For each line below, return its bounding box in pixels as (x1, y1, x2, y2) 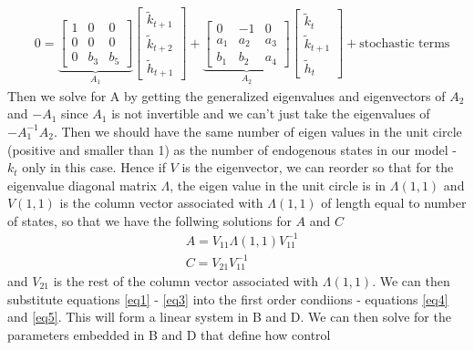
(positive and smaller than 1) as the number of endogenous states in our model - (7, 139, 457, 159)
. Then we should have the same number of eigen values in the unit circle (53, 121, 462, 140)
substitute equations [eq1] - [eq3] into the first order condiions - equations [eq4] (7, 289, 448, 308)
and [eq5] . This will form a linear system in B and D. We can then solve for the (7, 307, 451, 326)
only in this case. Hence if (22, 158, 166, 177)
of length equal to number (321, 193, 467, 212)
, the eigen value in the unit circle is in (170, 175, 386, 194)
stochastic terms (359, 36, 450, 50)
